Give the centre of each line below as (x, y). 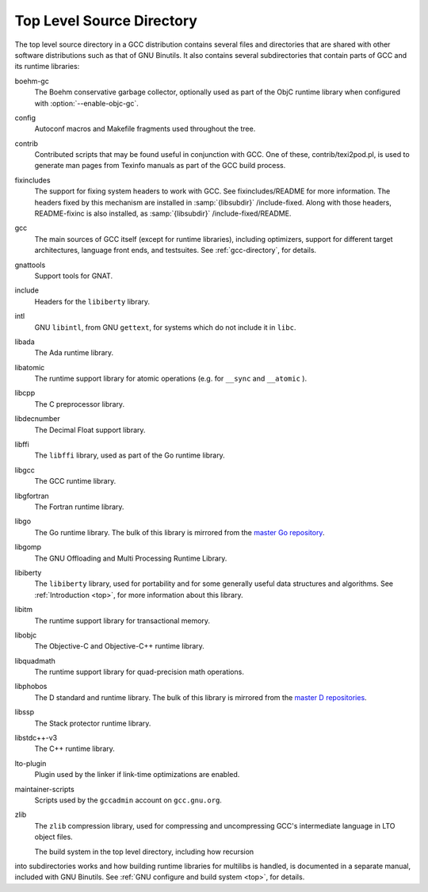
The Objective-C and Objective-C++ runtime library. (120, 646)
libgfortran (32, 496)
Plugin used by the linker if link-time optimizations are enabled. (137, 775)
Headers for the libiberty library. (92, 301)
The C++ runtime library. (75, 748)
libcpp (25, 393)
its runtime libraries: (47, 67)
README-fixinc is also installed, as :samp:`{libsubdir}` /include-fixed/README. (163, 213)
